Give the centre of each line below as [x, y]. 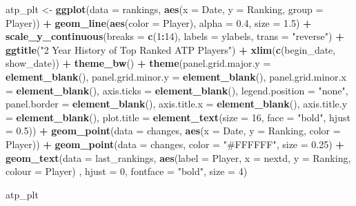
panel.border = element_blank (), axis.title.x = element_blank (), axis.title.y [177, 104]
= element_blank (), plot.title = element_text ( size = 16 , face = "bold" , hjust [178, 117]
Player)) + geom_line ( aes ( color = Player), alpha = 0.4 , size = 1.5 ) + [159, 22]
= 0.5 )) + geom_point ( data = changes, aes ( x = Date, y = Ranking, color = [173, 131]
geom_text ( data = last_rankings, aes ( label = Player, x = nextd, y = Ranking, [178, 157]
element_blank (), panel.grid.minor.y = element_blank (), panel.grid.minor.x [176, 76]
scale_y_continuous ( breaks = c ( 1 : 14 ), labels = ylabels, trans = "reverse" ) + [175, 36]
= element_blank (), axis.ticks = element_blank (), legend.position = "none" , [177, 90]
